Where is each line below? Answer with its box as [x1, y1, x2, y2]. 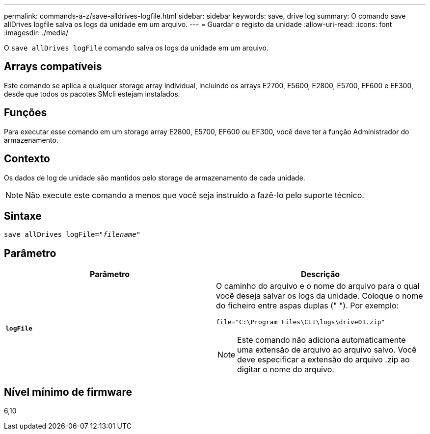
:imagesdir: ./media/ [4, 28, 69, 37]
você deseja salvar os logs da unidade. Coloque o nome [216, 291, 423, 301]
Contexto [4, 153, 50, 165]
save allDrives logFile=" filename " [4, 230, 141, 239]
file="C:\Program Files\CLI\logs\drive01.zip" [216, 318, 385, 326]
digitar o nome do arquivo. [237, 364, 334, 375]
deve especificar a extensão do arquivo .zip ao [237, 355, 410, 365]
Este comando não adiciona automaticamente [237, 335, 406, 345]
